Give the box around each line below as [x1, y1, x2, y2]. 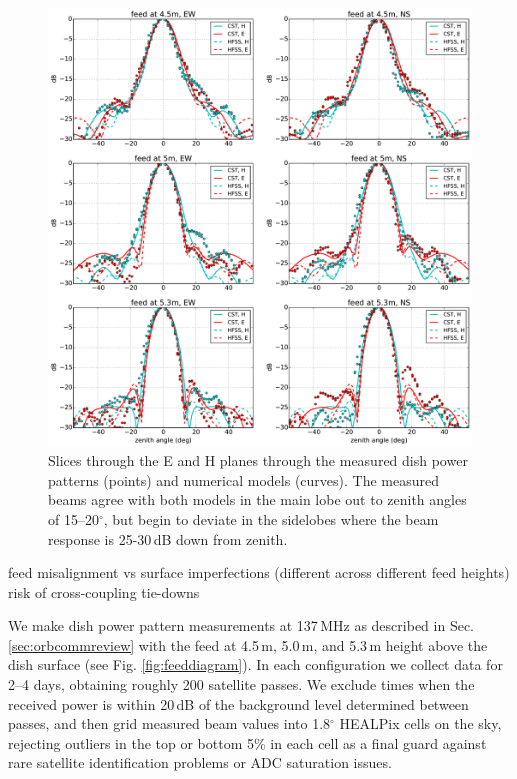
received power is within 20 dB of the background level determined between [8, 693, 469, 714]
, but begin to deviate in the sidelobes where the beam [103, 508, 439, 529]
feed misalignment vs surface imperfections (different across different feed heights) [8, 562, 510, 583]
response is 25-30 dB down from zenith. [48, 528, 288, 549]
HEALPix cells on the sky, [339, 713, 502, 734]
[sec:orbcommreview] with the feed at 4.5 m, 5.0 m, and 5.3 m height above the [8, 634, 488, 655]
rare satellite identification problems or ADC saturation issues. [8, 752, 392, 773]
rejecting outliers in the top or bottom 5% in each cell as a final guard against [8, 732, 487, 753]
